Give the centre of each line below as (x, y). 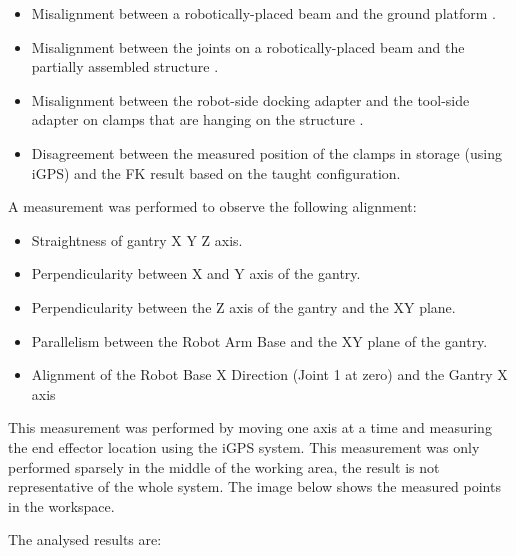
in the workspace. (61, 505)
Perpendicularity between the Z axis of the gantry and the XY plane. (243, 306)
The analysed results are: (85, 539)
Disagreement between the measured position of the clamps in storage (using (266, 152)
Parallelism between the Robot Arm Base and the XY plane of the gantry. (259, 340)
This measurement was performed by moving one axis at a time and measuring (250, 427)
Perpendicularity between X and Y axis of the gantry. (196, 273)
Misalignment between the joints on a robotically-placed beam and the (248, 46)
